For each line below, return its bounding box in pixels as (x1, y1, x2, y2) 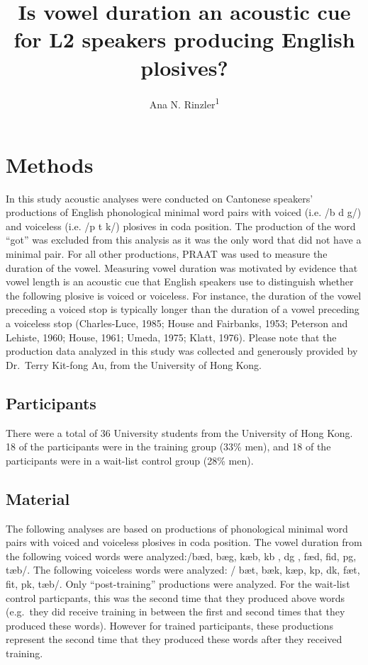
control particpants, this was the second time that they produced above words (6, 590, 345, 605)
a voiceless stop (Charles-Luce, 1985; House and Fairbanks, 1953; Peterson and (6, 316, 348, 331)
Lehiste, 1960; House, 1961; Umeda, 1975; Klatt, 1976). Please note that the (6, 329, 337, 344)
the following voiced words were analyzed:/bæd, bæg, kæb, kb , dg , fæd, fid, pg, (6, 548, 357, 563)
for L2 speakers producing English (13, 25, 355, 54)
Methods (6, 149, 94, 178)
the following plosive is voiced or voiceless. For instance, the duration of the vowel (6, 288, 362, 302)
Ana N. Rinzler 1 (149, 94, 220, 111)
